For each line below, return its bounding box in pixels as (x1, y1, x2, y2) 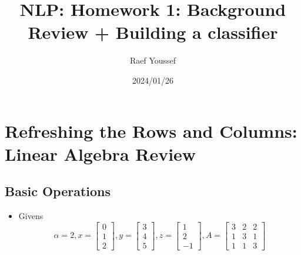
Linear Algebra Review (5, 141, 196, 165)
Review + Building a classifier (28, 20, 278, 44)
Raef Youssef (129, 54, 176, 67)
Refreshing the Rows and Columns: (5, 118, 297, 143)
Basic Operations (5, 182, 111, 200)
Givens (18, 210, 44, 222)
